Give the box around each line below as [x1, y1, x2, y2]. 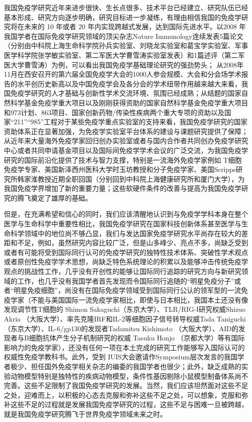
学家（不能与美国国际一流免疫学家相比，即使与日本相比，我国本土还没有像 [10, 294, 248, 304]
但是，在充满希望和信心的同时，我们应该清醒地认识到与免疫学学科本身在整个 [4, 209, 248, 219]
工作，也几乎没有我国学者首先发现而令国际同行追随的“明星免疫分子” [17, 275, 235, 286]
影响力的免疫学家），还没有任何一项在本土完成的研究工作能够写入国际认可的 [4, 342, 245, 352]
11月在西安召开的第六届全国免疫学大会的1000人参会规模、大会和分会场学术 [4, 69, 241, 79]
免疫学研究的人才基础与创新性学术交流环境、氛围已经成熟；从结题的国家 [10, 88, 241, 98]
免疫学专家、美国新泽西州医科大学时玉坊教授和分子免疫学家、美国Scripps [4, 164, 236, 174]
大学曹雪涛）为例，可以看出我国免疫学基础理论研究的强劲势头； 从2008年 [10, 59, 244, 69]
